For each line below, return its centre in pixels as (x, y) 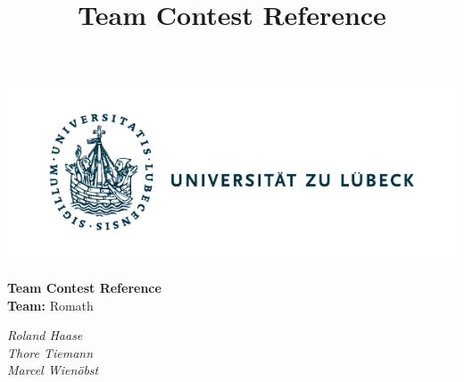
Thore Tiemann (50, 352)
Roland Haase (45, 335)
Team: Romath (50, 305)
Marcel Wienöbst (53, 370)
